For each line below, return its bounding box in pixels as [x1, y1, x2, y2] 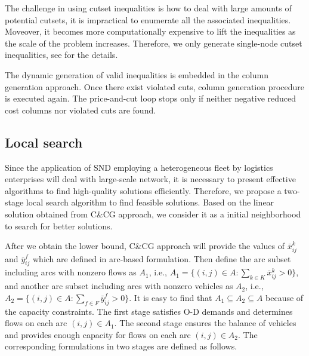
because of [265, 291, 304, 303]
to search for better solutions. [5, 219, 113, 232]
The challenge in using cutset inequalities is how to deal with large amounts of [5, 2, 292, 14]
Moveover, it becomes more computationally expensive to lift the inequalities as [5, 25, 296, 38]
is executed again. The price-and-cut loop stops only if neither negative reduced [5, 92, 296, 105]
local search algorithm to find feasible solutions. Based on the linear [26, 196, 274, 208]
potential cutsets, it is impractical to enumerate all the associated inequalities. [5, 13, 291, 26]
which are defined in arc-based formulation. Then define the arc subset [32, 252, 291, 265]
